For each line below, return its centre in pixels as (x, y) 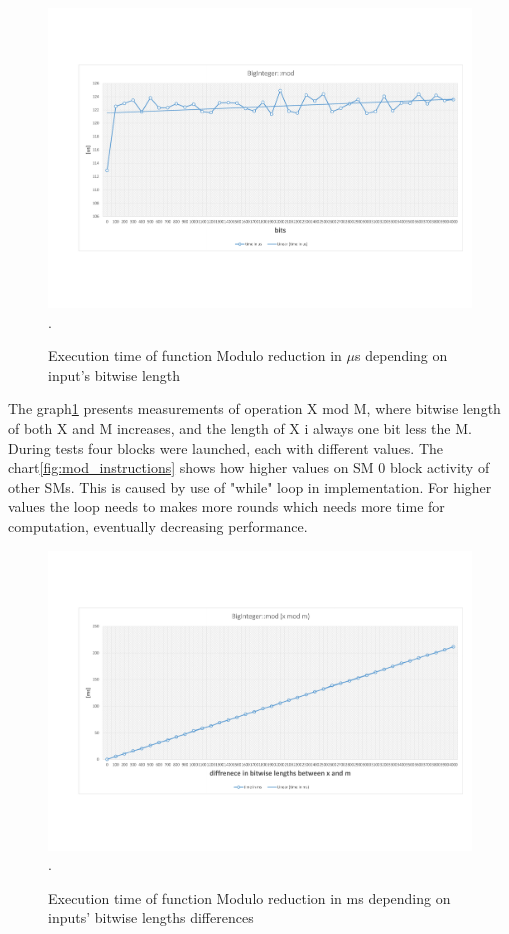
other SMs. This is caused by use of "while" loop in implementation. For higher (250, 486)
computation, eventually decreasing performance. (158, 526)
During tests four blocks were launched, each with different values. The (226, 447)
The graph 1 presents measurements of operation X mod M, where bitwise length (254, 408)
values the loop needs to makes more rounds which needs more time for (226, 506)
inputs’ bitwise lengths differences (151, 917)
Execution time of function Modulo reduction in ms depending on (249, 897)
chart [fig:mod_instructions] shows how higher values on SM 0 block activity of (249, 467)
